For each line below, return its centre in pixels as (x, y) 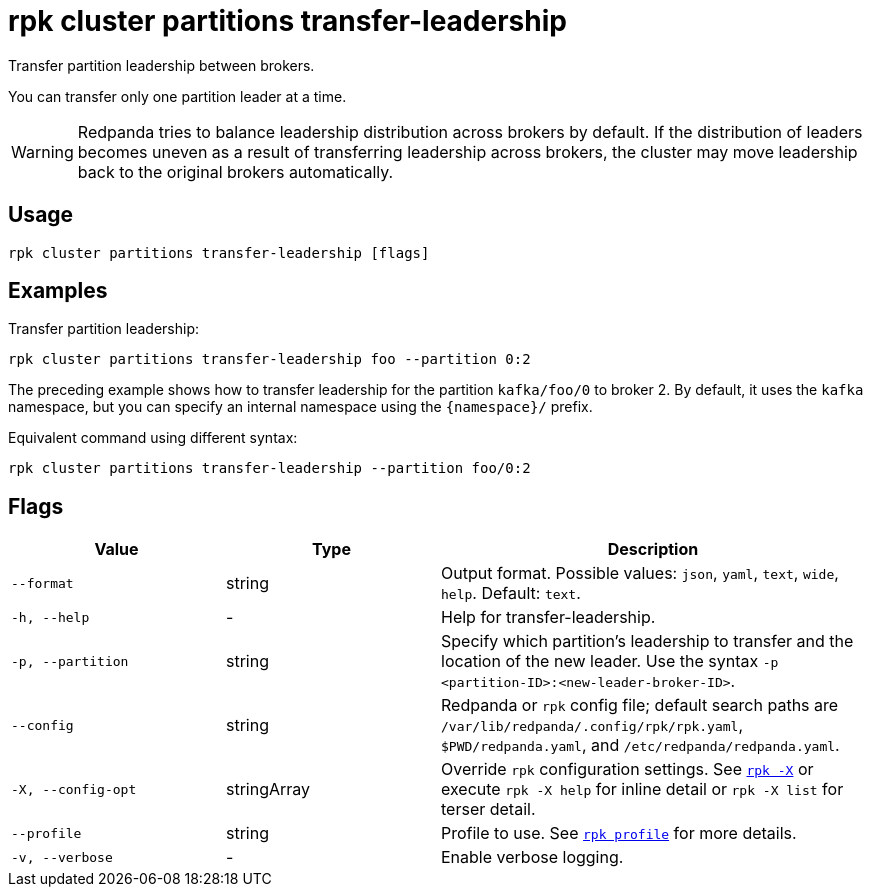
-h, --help (50, 617)
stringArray (268, 789)
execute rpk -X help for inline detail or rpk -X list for (642, 789)
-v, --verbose (62, 857)
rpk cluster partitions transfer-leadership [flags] (219, 252)
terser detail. (488, 809)
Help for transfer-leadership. (548, 617)
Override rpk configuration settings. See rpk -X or (627, 769)
